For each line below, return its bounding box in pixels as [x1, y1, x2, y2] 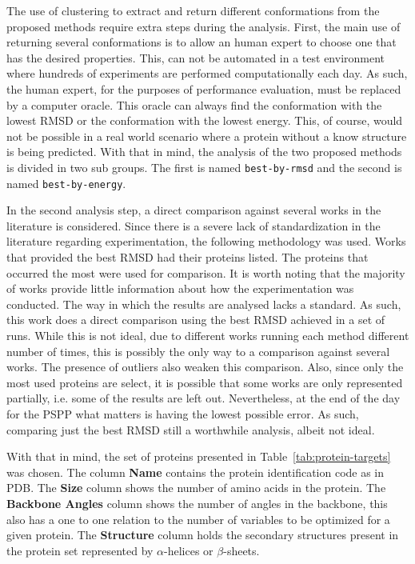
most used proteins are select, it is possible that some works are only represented [6, 374, 403, 390]
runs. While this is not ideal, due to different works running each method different [6, 327, 409, 343]
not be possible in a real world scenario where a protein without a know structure [6, 127, 407, 144]
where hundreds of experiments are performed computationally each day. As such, [6, 65, 408, 82]
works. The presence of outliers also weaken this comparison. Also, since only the [6, 358, 404, 375]
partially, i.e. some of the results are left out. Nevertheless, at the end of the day [6, 390, 401, 406]
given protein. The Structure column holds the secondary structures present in [6, 526, 399, 543]
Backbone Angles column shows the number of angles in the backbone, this [6, 494, 388, 511]
